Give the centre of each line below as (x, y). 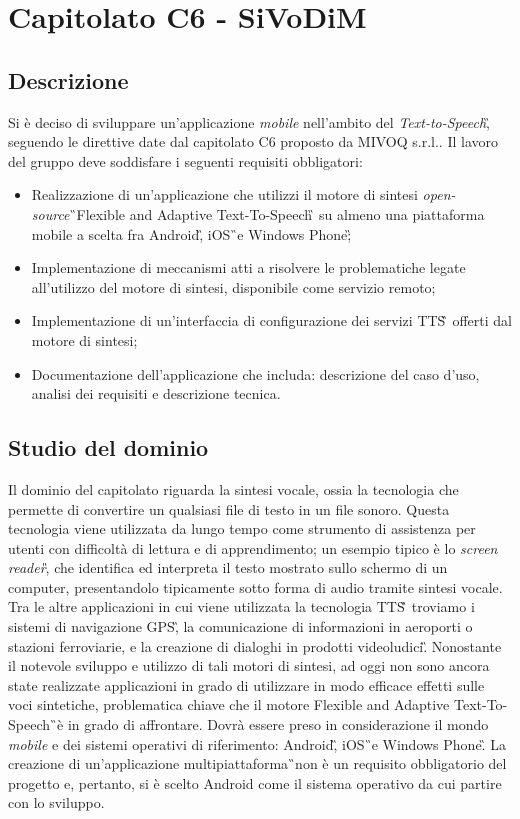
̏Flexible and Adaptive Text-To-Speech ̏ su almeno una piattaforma (277, 213)
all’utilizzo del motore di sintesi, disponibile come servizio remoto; (233, 286)
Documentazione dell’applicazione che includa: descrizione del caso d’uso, (255, 373)
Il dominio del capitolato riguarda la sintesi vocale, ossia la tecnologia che (233, 488)
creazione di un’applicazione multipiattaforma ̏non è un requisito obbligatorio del (257, 763)
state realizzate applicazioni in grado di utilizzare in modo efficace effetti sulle (246, 684)
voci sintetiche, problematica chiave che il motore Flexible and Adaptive (229, 704)
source (50, 213)
